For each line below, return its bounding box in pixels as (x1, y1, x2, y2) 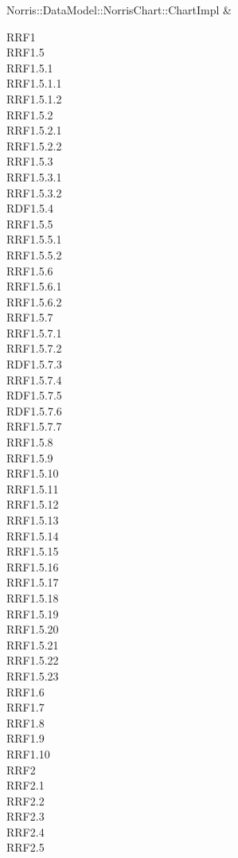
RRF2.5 (6, 839, 45, 856)
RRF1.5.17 (6, 574, 59, 591)
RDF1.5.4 (6, 200, 53, 216)
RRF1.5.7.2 (6, 340, 62, 357)
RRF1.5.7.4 (6, 371, 62, 388)
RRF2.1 (6, 777, 45, 794)
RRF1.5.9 (6, 449, 53, 466)
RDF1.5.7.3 (6, 356, 62, 372)
